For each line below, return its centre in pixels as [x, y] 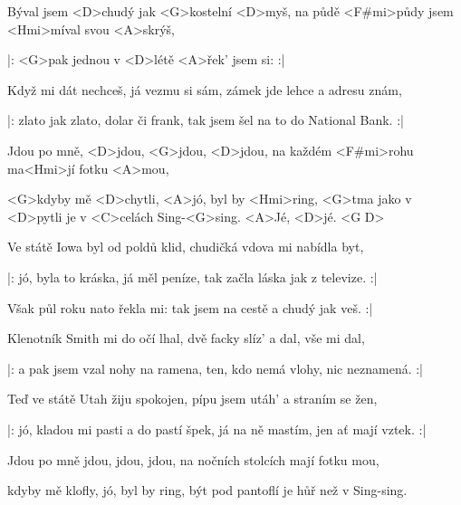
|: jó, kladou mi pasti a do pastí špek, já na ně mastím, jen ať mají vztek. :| [217, 429]
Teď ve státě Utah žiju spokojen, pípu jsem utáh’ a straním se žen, [192, 399]
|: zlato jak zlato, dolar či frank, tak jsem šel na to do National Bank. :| [206, 120]
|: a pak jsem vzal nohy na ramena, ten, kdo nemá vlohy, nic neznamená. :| [216, 368]
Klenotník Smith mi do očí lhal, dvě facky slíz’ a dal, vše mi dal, [186, 338]
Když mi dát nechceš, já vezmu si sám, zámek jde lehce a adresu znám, [205, 89]
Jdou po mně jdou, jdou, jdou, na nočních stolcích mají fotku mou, [193, 459]
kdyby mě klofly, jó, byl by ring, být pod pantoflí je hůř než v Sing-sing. [207, 490]
